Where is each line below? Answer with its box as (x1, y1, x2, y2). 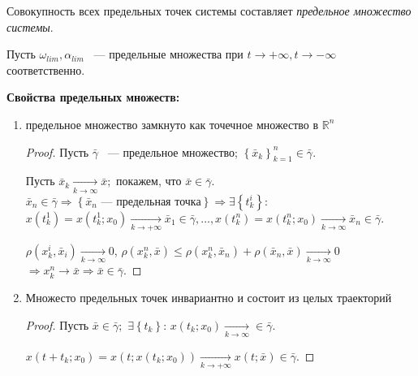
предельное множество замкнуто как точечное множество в (25, 115, 319, 132)
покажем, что (116, 172, 182, 189)
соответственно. (6, 61, 85, 78)
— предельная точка (101, 196, 201, 208)
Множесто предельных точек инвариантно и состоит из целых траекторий (25, 288, 392, 305)
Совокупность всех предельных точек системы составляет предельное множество (6, 2, 412, 19)
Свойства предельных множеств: (6, 89, 180, 106)
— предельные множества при (93, 45, 243, 63)
